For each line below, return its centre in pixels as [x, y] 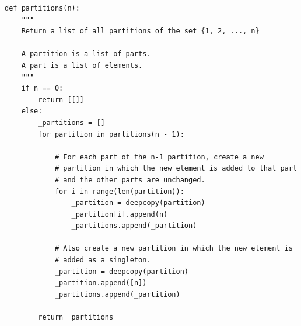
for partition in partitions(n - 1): [111, 134]
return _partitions [76, 318]
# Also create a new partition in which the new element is [174, 249]
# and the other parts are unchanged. [130, 180]
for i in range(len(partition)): [119, 191]
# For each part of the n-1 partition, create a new [159, 157]
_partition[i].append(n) [120, 214]
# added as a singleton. [103, 260]
